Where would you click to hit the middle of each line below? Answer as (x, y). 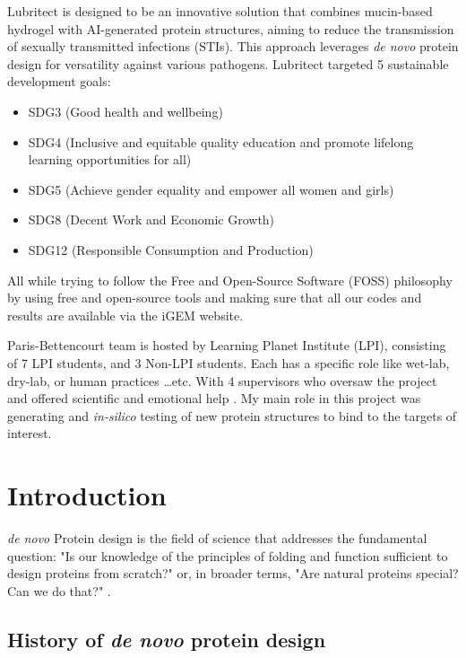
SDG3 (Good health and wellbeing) (125, 111)
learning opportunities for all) (110, 159)
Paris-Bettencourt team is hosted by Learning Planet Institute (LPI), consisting (227, 345)
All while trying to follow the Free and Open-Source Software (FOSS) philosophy (230, 280)
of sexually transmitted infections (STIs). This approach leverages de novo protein (233, 46)
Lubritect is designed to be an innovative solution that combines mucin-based (220, 11)
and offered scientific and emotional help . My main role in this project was (214, 398)
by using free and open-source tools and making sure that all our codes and (215, 298)
